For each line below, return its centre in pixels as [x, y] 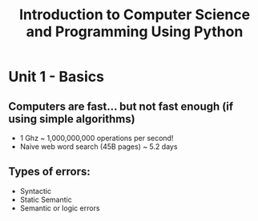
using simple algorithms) [72, 119]
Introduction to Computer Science [135, 15]
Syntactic [36, 191]
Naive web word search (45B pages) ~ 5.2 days [99, 147]
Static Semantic [46, 199]
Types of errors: [49, 172]
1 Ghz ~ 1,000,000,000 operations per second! [97, 138]
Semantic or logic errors [60, 208]
